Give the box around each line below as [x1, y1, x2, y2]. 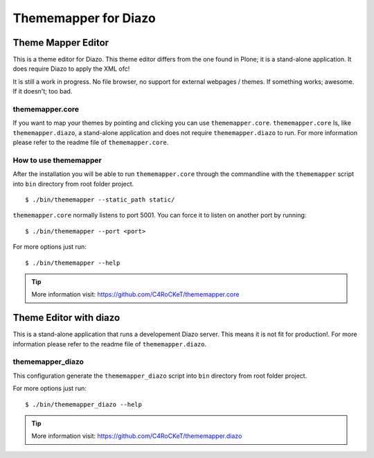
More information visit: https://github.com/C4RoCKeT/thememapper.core [31, 290, 240, 299]
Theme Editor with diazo [12, 312, 121, 324]
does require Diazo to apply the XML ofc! [12, 64, 130, 73]
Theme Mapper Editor [12, 37, 109, 49]
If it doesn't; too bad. [12, 87, 73, 96]
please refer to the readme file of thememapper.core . [12, 139, 169, 147]
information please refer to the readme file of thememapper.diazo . [12, 340, 207, 348]
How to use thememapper [12, 155, 102, 165]
